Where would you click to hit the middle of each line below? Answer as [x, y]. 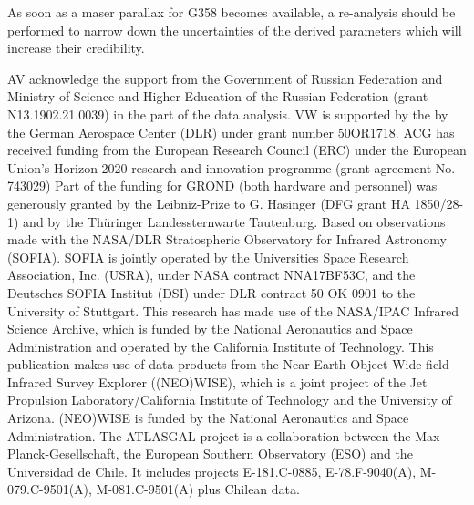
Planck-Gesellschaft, [63, 453]
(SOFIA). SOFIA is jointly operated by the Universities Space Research [208, 257]
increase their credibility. [76, 48]
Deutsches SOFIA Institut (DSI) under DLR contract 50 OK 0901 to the [211, 292]
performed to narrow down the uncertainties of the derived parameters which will [235, 30]
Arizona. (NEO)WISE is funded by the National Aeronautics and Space [208, 418]
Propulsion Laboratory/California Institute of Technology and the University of [230, 400]
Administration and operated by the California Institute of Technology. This [221, 346]
